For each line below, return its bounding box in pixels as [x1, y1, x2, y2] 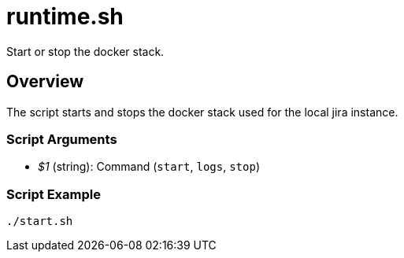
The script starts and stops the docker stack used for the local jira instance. [6, 105, 398, 119]
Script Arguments [6, 131, 117, 147]
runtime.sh [6, 3, 124, 30]
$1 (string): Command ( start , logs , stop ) [38, 160, 260, 174]
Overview [6, 72, 84, 92]
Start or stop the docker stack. [6, 44, 165, 58]
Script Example [6, 186, 101, 202]
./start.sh [6, 215, 73, 228]
